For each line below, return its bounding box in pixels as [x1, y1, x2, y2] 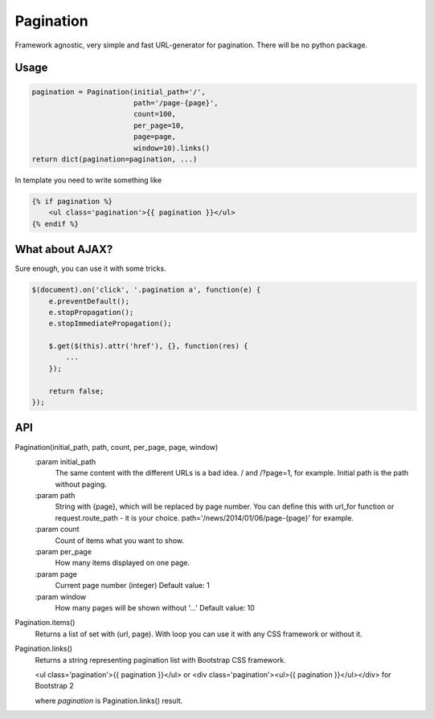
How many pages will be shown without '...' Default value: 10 [55, 603, 255, 612]
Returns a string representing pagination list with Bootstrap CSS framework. [35, 655, 286, 664]
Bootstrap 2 [35, 681, 74, 691]
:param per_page [35, 547, 92, 557]
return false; [48, 386, 104, 395]
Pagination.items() [14, 618, 76, 627]
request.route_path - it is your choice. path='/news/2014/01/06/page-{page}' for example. [55, 513, 354, 522]
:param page [35, 569, 78, 578]
